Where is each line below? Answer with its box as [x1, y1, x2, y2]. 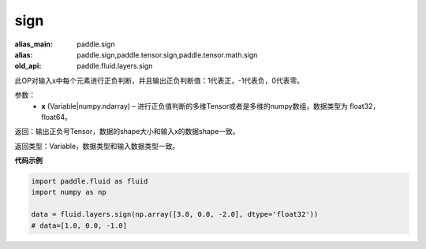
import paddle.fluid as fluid [31, 177, 148, 186]
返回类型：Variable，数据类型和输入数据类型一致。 [14, 141, 180, 151]
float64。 [41, 112, 73, 121]
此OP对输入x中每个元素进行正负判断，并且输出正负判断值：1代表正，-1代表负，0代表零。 [14, 76, 304, 85]
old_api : [14, 61, 42, 71]
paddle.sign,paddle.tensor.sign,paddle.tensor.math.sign [77, 50, 258, 59]
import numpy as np [31, 188, 106, 197]
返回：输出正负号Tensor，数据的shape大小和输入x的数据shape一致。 [14, 127, 240, 136]
